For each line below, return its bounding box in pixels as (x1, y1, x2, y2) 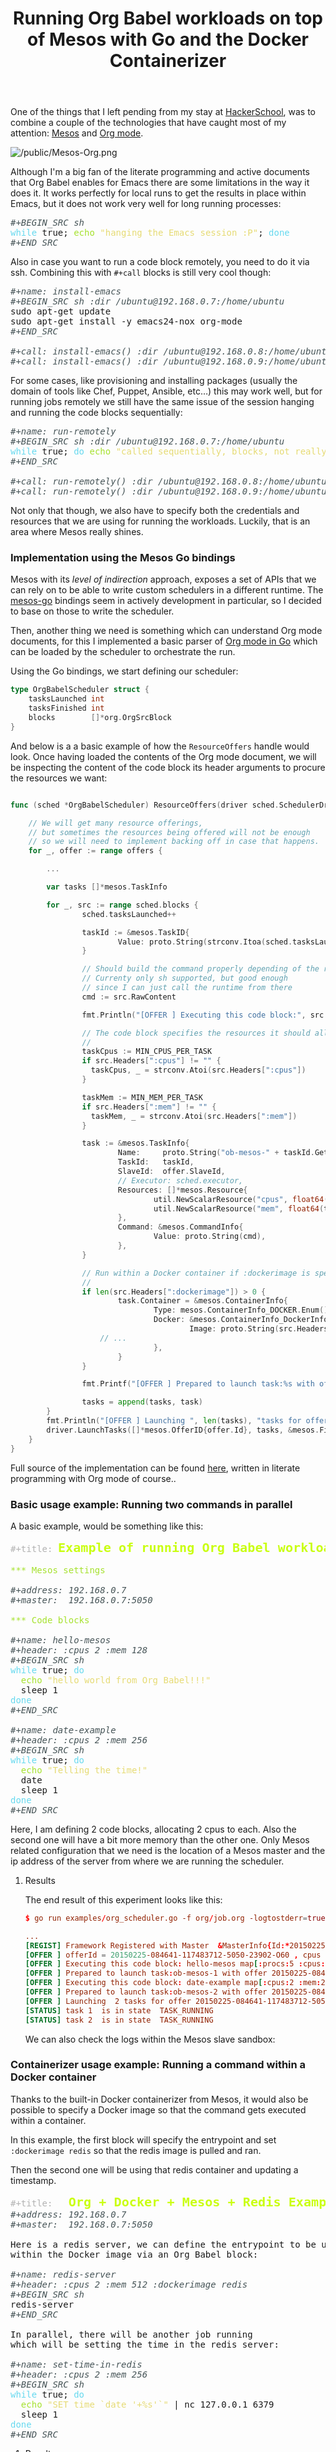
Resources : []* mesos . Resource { (117, 1185, 248, 1195)
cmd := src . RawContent (81, 992, 177, 1002)
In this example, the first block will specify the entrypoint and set (10, 2133, 277, 2146)
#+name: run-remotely (10, 426, 117, 437)
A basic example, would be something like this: (10, 1520, 204, 1532)
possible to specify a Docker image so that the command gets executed (10, 2103, 307, 2116)
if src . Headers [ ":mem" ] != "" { (81, 1102, 217, 1112)
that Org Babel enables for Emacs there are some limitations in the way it (10, 177, 310, 189)
